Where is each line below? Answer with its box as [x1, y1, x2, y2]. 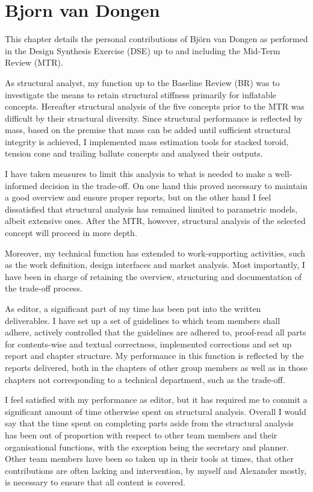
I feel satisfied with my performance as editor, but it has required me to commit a [5, 393, 308, 406]
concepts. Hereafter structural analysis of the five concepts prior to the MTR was [5, 100, 305, 113]
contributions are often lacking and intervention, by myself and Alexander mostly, [5, 464, 306, 476]
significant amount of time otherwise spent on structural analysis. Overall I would [5, 405, 306, 417]
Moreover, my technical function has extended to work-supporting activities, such [5, 246, 306, 259]
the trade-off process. [5, 282, 82, 294]
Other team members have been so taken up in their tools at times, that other [5, 452, 294, 465]
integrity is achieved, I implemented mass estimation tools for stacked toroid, [5, 135, 289, 148]
